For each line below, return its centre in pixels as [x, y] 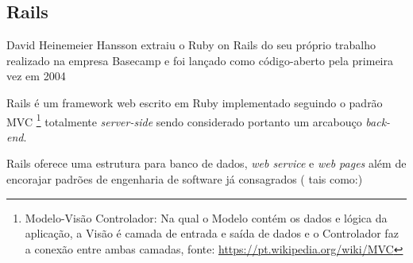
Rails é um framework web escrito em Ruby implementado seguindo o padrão [195, 102]
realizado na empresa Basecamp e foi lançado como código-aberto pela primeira [200, 60]
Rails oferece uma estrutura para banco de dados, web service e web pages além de [206, 163]
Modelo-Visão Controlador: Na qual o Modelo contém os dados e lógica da [206, 217]
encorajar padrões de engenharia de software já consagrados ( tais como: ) [185, 179]
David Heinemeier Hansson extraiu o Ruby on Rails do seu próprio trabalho [191, 45]
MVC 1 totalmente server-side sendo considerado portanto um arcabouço [184, 120]
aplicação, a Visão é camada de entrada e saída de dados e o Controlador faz [212, 233]
